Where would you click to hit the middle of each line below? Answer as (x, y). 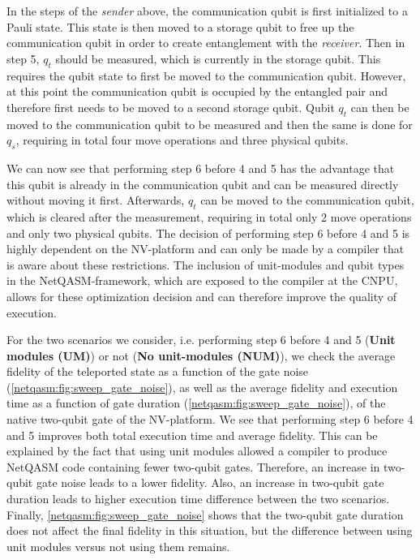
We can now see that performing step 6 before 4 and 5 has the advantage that (201, 168)
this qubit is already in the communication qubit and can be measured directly (203, 184)
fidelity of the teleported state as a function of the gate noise (158, 371)
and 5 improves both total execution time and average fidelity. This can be (192, 435)
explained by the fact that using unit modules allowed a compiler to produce (197, 451)
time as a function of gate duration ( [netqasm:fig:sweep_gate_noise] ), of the (196, 403)
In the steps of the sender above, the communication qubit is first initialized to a (207, 11)
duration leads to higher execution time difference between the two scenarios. (198, 499)
